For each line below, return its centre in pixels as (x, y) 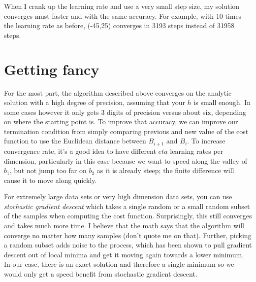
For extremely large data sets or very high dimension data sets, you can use (118, 196)
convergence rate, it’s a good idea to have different (80, 151)
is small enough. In (222, 102)
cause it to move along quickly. (50, 180)
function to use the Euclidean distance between (75, 141)
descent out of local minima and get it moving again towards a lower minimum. (124, 254)
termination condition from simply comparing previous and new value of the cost (126, 131)
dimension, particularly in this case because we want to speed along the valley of (126, 160)
